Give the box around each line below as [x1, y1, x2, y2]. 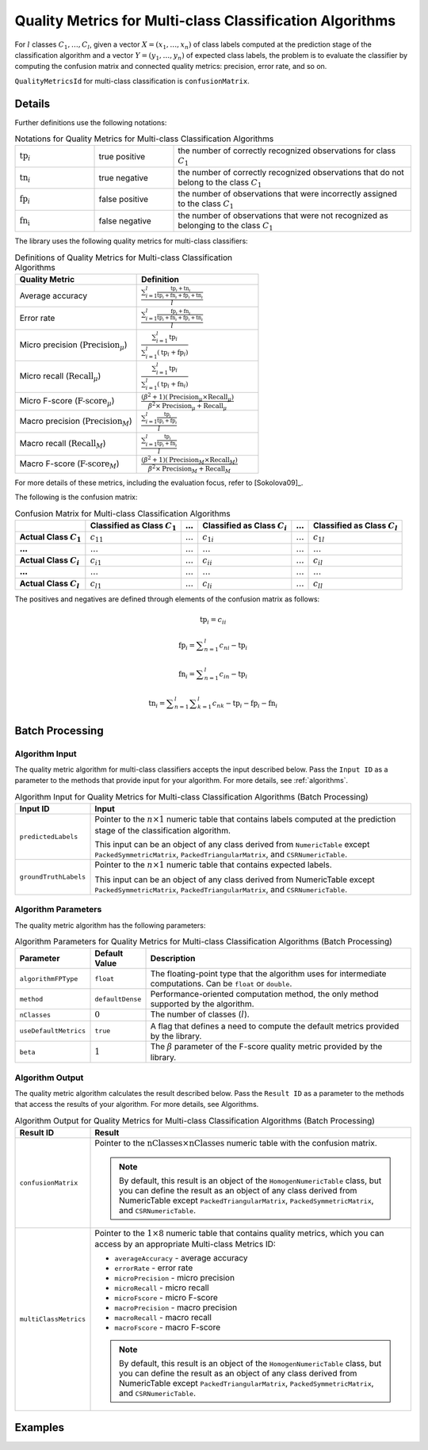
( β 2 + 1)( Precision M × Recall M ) [141, 454, 238, 465]
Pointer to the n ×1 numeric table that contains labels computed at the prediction [94, 814, 396, 825]
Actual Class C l [19, 578, 80, 590]
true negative [98, 172, 148, 183]
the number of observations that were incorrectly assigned [178, 189, 398, 200]
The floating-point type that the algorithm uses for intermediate [150, 968, 387, 979]
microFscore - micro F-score [114, 1292, 218, 1303]
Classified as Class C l [313, 520, 398, 532]
